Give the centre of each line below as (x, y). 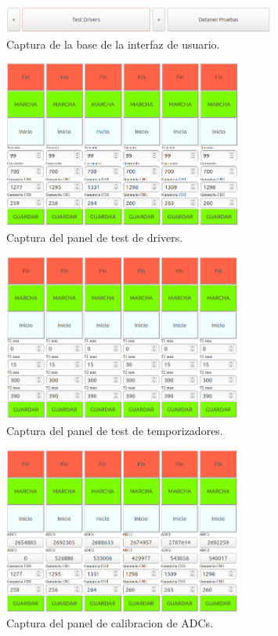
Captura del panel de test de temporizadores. (115, 430)
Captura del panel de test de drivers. (95, 237)
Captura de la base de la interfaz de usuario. (113, 44)
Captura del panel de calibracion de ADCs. (110, 623)
